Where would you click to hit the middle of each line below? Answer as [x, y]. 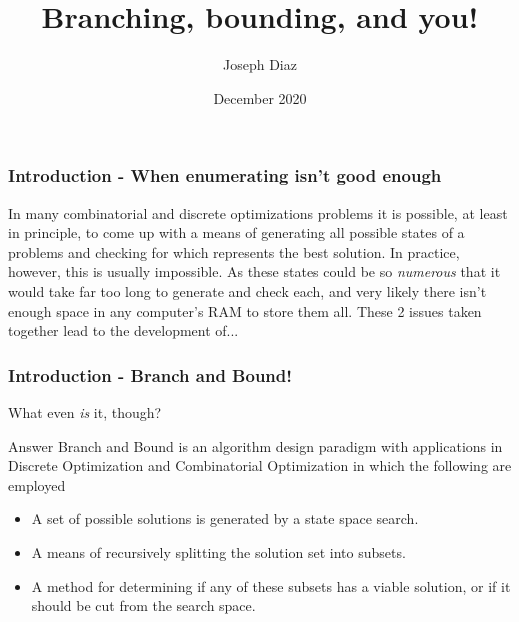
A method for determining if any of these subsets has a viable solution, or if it [271, 585]
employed [37, 484]
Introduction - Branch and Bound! [150, 374]
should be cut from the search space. [143, 605]
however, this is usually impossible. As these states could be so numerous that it [254, 271]
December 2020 [260, 97]
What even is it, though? [85, 411]
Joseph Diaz [260, 64]
